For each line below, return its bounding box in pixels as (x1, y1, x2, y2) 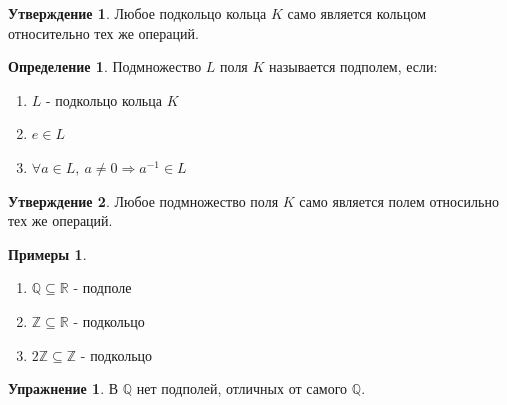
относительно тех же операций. (8, 22, 199, 43)
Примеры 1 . (8, 243, 87, 264)
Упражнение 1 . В (8, 378, 119, 399)
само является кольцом (287, 3, 427, 23)
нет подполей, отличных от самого (136, 378, 348, 399)
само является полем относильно (299, 190, 499, 211)
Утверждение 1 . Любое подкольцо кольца (8, 3, 267, 23)
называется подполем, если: (269, 56, 438, 77)
